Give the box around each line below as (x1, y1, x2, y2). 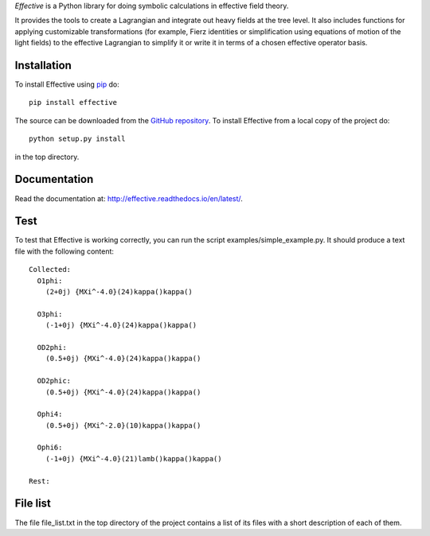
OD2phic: (37, 376, 72, 386)
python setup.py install (29, 134, 126, 143)
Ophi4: (37, 410, 63, 419)
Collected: (29, 265, 72, 274)
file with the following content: (14, 247, 115, 256)
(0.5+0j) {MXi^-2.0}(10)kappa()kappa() (45, 421, 201, 429)
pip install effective (29, 98, 118, 107)
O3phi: (37, 309, 63, 318)
